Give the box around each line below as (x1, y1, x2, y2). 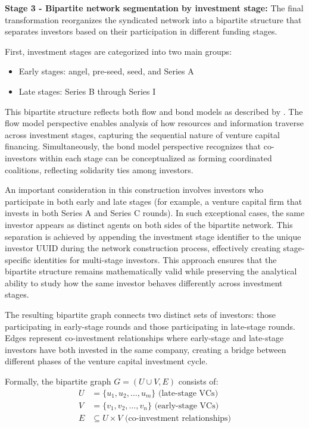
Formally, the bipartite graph (5, 375, 111, 388)
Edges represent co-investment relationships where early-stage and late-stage (5, 332, 284, 344)
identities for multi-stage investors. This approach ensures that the (33, 253, 277, 265)
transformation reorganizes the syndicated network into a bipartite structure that (5, 13, 302, 26)
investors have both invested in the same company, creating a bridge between (5, 343, 286, 355)
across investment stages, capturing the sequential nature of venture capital (5, 128, 280, 140)
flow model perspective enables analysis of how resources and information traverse (5, 117, 304, 129)
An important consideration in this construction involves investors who (5, 183, 264, 196)
